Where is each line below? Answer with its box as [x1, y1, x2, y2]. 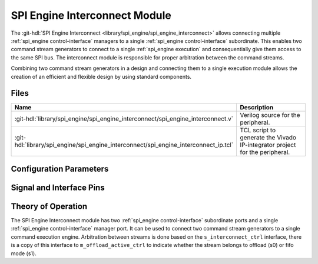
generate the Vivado [240, 133, 297, 142]
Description [240, 103, 274, 112]
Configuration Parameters [11, 163, 109, 173]
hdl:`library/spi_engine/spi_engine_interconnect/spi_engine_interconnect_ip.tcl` [14, 141, 234, 149]
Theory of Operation [11, 201, 88, 211]
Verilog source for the [240, 111, 300, 119]
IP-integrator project [240, 141, 296, 149]
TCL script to [240, 126, 276, 135]
